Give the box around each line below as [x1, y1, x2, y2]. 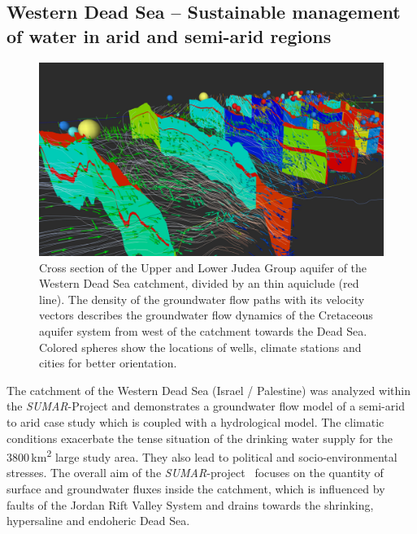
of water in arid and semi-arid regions [7, 23, 332, 48]
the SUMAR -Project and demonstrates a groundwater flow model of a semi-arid [7, 397, 405, 415]
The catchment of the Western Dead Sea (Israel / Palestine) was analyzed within [7, 381, 410, 398]
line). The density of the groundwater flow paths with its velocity [39, 290, 365, 307]
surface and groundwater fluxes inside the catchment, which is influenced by [7, 480, 385, 497]
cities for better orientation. [39, 354, 177, 371]
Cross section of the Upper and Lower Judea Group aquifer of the [39, 258, 367, 276]
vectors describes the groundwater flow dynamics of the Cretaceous [39, 306, 373, 323]
